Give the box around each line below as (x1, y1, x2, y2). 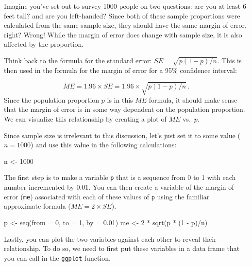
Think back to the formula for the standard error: (4, 55, 152, 65)
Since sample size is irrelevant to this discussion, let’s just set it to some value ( (4, 130, 240, 140)
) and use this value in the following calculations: (31, 140, 177, 150)
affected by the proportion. (4, 39, 84, 49)
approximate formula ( (4, 201, 71, 211)
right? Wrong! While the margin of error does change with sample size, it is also (4, 29, 242, 39)
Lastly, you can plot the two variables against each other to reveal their (4, 233, 217, 244)
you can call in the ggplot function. (4, 252, 111, 263)
